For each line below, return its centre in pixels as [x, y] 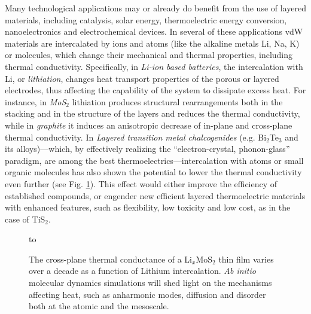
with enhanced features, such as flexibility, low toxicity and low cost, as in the [148, 207]
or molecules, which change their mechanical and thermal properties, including [149, 55]
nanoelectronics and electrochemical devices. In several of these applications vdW [154, 31]
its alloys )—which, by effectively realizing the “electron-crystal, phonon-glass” [147, 149]
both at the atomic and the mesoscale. [99, 306]
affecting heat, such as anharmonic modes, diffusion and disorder [147, 294]
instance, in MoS [36, 101]
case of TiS [25, 219]
